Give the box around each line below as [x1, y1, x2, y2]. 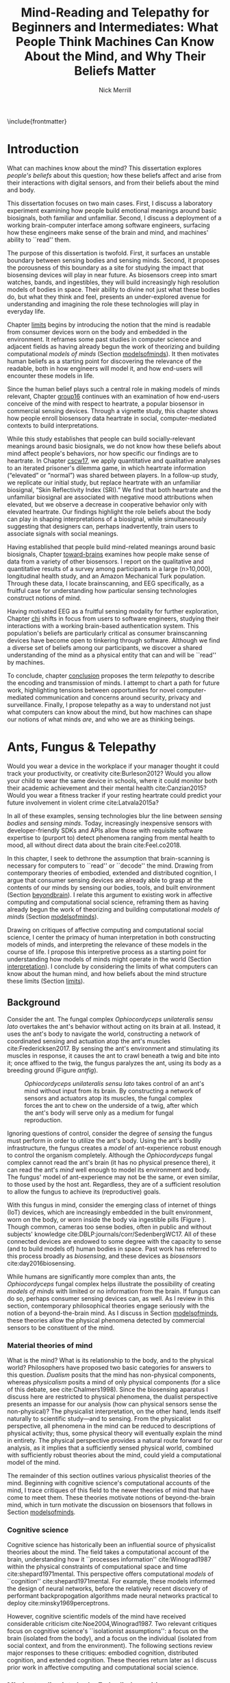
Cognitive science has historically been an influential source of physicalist [7, 1541, 216, 1549]
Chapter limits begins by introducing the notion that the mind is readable [7, 321, 211, 329]
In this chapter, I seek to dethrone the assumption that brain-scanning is [7, 854, 210, 862]
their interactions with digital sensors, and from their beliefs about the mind [7, 178, 219, 187]
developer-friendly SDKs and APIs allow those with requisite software [7, 826, 203, 835]
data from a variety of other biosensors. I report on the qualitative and [7, 557, 204, 566]
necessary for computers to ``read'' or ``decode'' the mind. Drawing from [7, 861, 214, 870]
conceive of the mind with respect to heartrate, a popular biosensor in [7, 399, 205, 408]
